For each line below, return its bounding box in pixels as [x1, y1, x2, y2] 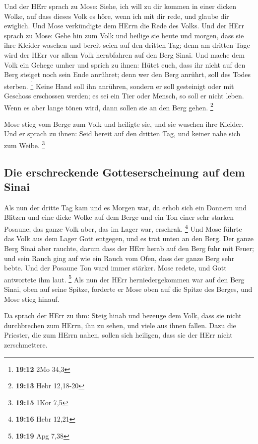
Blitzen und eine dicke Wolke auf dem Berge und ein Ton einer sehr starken [4, 212, 234, 222]
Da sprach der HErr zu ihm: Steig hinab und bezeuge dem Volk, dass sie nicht [4, 310, 242, 321]
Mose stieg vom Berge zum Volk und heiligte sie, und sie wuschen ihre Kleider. [4, 118, 244, 129]
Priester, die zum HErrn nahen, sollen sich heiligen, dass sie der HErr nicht [4, 330, 233, 340]
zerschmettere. [4, 339, 48, 350]
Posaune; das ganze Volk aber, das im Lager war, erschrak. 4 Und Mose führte [4, 222, 242, 234]
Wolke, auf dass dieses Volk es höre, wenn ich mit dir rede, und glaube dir [4, 10, 229, 21]
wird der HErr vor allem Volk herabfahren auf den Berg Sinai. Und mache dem [4, 49, 245, 60]
